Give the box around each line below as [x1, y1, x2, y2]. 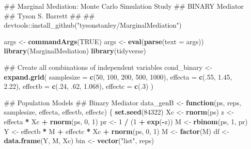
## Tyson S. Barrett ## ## [4, 10, 95, 20]
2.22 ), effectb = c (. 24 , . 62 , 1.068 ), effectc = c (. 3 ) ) [4, 81, 154, 91]
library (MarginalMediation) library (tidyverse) [4, 46, 146, 56]
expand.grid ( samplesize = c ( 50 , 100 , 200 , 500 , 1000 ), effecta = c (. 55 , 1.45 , [4, 71, 232, 82]
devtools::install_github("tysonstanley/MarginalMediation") [4, 20, 182, 30]
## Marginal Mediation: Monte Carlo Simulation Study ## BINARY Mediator [4, 1, 244, 11]
